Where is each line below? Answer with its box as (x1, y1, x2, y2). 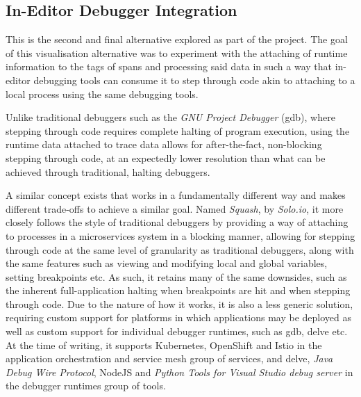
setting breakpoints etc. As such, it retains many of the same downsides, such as (6, 269, 347, 284)
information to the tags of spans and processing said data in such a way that (6, 59, 333, 74)
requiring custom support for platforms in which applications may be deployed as (6, 310, 352, 325)
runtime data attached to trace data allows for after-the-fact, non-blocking (6, 137, 322, 152)
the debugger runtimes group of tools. (6, 378, 166, 393)
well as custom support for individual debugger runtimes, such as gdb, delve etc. (6, 324, 348, 339)
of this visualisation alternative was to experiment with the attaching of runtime (6, 45, 348, 60)
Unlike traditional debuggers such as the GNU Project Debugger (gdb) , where (6, 110, 335, 124)
